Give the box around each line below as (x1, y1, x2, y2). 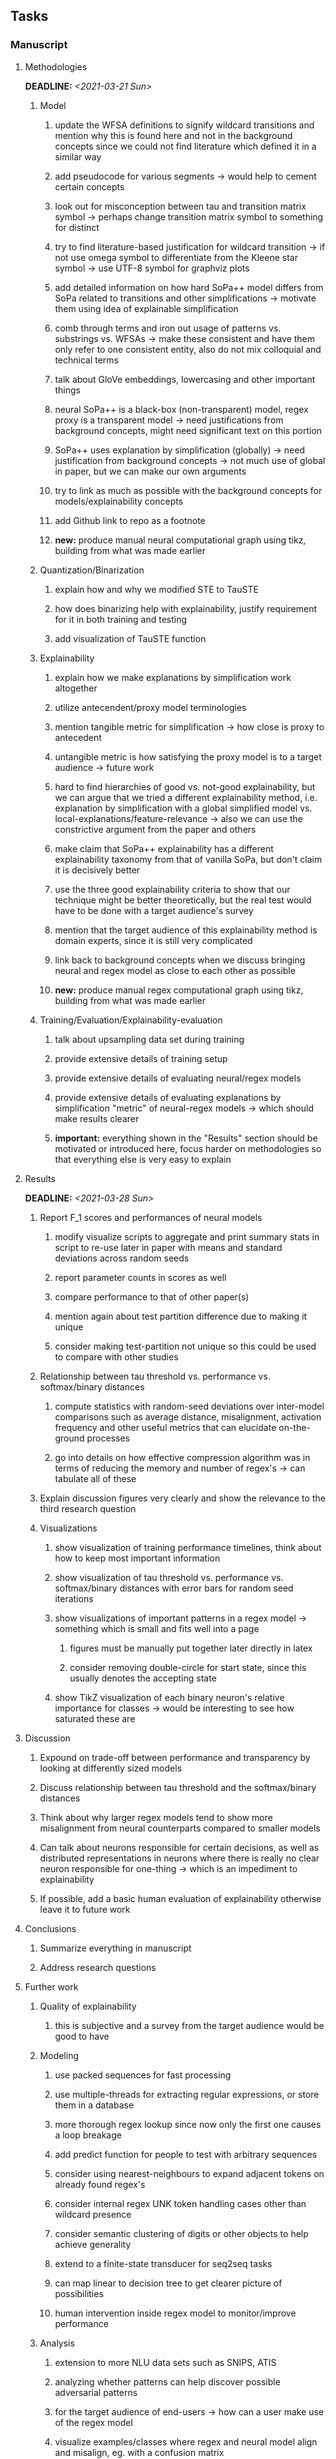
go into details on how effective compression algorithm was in (54, 1451, 311, 1463)
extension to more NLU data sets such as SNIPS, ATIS (54, 2356, 277, 2368)
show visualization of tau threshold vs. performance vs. (54, 1571, 284, 1583)
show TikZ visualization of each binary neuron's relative (54, 1691, 285, 1703)
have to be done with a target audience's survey (54, 904, 254, 916)
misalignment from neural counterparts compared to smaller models (39, 1822, 321, 1834)
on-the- (278, 1421, 311, 1433)
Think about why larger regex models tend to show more (39, 1811, 273, 1823)
